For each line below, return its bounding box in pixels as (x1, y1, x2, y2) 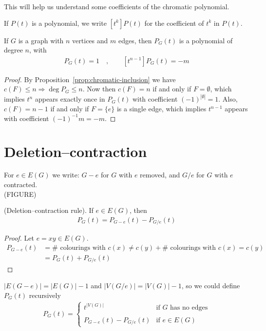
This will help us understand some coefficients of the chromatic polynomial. (4, 1, 229, 11)
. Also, (218, 94, 238, 104)
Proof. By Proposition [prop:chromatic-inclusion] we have (4, 74, 176, 84)
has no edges (170, 304, 208, 311)
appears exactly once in (35, 94, 105, 104)
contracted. (4, 179, 38, 189)
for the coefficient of (144, 17, 204, 28)
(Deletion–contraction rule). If (4, 205, 94, 215)
